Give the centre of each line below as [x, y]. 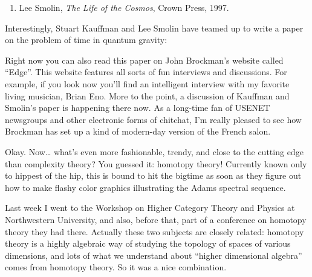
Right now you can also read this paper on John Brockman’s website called [144, 60]
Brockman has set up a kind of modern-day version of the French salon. [138, 131]
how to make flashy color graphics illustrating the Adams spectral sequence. [145, 187]
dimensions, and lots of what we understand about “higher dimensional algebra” [154, 255]
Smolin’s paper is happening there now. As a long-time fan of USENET [138, 108]
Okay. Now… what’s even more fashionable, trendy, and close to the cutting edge [154, 151]
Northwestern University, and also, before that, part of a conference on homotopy [156, 219]
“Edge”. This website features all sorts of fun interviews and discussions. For [146, 72]
